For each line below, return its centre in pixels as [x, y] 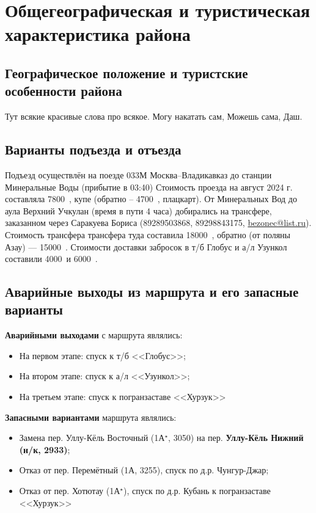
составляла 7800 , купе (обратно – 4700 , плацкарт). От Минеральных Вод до [151, 199]
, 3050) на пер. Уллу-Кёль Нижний [236, 438]
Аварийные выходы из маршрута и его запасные [152, 292]
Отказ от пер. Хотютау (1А [70, 491]
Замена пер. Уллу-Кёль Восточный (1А [92, 438]
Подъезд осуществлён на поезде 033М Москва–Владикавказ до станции [138, 174]
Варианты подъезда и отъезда [93, 149]
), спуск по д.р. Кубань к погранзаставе [197, 491]
